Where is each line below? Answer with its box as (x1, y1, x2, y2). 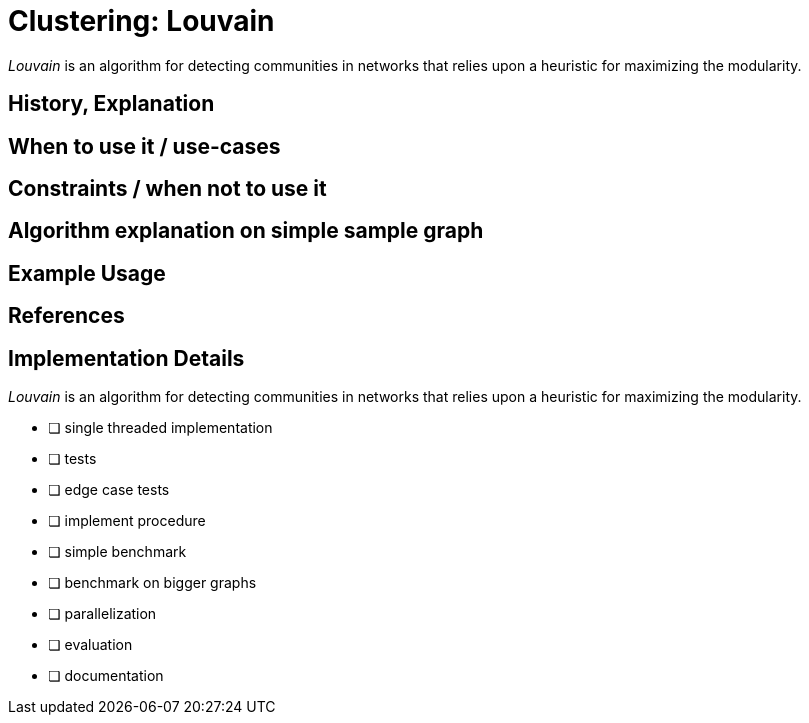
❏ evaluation (48, 636, 133, 654)
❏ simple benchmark (48, 543, 187, 561)
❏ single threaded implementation (48, 419, 273, 437)
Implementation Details (8, 345, 245, 371)
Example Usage (8, 260, 166, 286)
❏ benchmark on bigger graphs (48, 574, 257, 592)
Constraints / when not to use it (8, 176, 327, 202)
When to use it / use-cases (8, 133, 281, 159)
